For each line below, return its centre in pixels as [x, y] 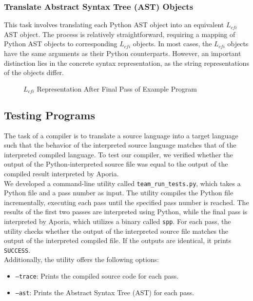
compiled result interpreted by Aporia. [61, 173]
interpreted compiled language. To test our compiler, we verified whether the [118, 154]
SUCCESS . [17, 250]
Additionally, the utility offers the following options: [81, 259]
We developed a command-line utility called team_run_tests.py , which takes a [122, 183]
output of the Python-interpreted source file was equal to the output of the [116, 164]
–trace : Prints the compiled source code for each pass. [97, 276]
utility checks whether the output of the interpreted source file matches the [116, 231]
